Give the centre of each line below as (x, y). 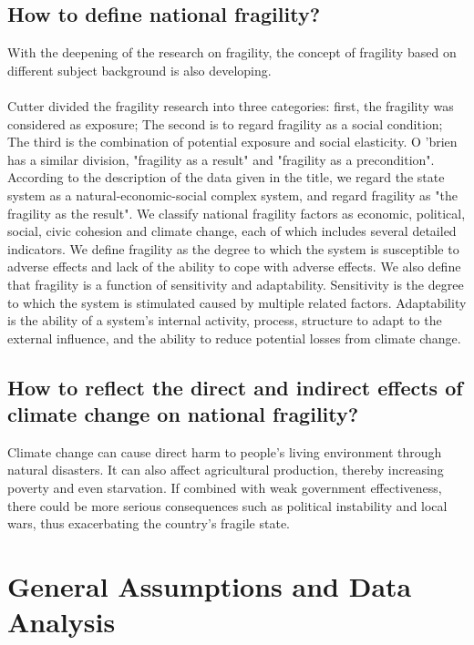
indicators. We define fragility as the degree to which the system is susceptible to (233, 248)
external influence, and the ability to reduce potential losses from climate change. (234, 338)
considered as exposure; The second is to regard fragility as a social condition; (225, 123)
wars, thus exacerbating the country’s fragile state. (149, 523)
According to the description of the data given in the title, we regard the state (226, 177)
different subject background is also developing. (139, 70)
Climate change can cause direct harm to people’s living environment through (225, 451)
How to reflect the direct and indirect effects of (235, 387)
